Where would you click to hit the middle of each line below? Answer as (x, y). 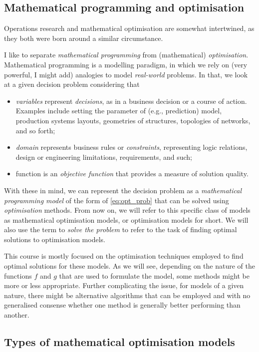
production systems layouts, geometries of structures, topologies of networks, (133, 120)
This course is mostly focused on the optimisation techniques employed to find (124, 256)
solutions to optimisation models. (55, 239)
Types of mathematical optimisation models (120, 342)
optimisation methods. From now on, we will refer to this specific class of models (127, 210)
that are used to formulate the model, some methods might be (154, 275)
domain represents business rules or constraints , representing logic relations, (131, 147)
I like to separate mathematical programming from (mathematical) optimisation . (126, 55)
